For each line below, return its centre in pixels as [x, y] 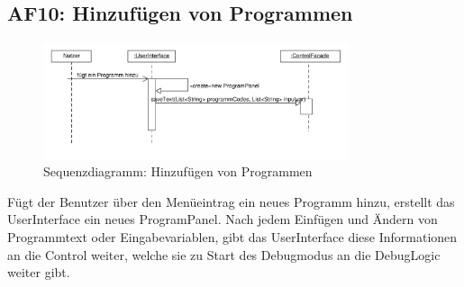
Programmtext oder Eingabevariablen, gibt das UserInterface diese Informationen [232, 237]
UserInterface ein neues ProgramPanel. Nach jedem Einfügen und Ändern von [223, 219]
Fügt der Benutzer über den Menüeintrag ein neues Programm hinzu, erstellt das [231, 201]
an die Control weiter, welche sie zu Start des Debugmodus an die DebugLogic [224, 254]
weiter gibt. [39, 272]
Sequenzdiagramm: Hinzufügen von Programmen [178, 171]
